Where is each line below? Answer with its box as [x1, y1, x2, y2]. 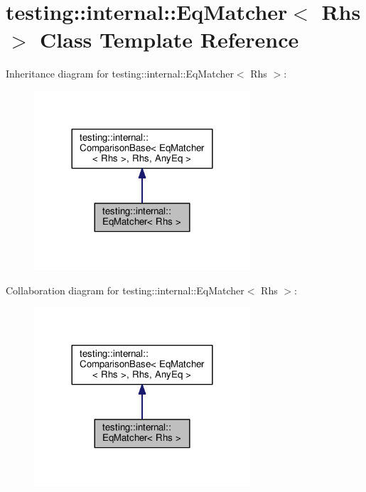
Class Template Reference [40, 25, 299, 54]
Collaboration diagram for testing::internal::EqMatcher [6, 282, 244, 297]
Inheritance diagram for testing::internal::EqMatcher [6, 66, 234, 81]
